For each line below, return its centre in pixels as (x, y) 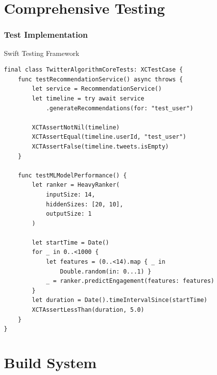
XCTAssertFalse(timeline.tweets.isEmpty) (100, 146)
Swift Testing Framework (42, 53)
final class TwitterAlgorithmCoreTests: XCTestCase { (94, 70)
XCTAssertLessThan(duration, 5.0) (88, 310)
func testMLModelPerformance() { (72, 175)
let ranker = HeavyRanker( (76, 185)
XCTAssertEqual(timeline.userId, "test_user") (109, 137)
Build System (50, 362)
